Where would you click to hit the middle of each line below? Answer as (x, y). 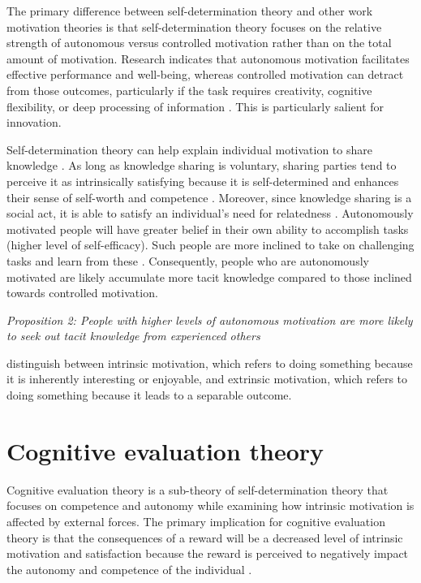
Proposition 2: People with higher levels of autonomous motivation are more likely (210, 320)
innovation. (34, 122)
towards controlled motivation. (82, 293)
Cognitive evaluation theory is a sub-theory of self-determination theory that (198, 489)
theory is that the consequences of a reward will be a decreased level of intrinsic (205, 537)
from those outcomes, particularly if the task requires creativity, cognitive (189, 90)
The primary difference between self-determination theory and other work (190, 11)
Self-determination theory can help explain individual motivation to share (189, 149)
